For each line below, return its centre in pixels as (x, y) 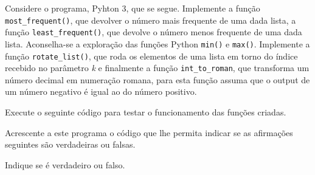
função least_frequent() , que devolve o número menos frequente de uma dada (154, 32)
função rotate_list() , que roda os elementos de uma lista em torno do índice (151, 56)
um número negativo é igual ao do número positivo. (101, 91)
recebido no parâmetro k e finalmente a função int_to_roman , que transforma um (157, 68)
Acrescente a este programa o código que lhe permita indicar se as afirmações (149, 132)
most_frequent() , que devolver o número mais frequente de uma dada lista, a (151, 20)
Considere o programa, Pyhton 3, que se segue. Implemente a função (133, 8)
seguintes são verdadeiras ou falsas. (70, 144)
